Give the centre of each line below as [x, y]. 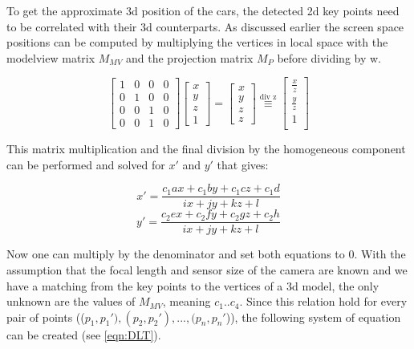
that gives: [243, 164]
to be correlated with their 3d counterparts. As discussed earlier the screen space [205, 26]
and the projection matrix [190, 57]
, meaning [187, 301]
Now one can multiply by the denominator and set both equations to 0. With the [206, 254]
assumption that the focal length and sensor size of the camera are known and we [207, 269]
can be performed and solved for [86, 164]
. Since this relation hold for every [323, 301]
